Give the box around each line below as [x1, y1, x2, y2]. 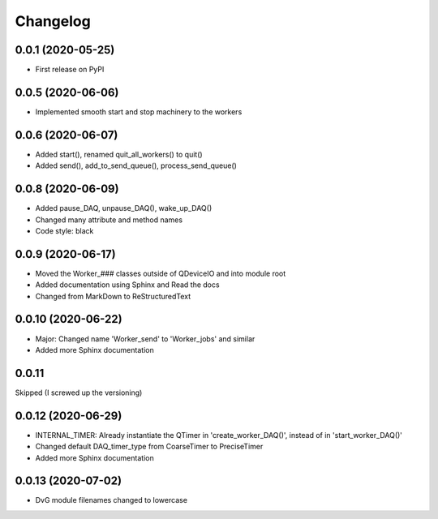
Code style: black [35, 225, 94, 235]
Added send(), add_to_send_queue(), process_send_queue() [35, 161, 237, 170]
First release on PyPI [35, 65, 105, 75]
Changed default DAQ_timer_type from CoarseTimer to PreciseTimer [35, 442, 264, 452]
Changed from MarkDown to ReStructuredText [35, 291, 191, 301]
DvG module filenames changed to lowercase [35, 495, 188, 505]
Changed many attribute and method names [35, 215, 182, 225]
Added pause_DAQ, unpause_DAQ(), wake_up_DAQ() [35, 204, 213, 213]
